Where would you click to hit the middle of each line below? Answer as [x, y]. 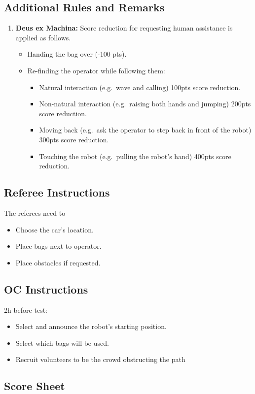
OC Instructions [46, 289]
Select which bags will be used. [62, 343]
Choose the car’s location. [55, 229]
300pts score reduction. [74, 139]
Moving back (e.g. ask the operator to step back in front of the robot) [145, 130]
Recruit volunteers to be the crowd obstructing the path [100, 359]
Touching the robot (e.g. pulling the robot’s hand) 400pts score [135, 156]
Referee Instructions [57, 192]
